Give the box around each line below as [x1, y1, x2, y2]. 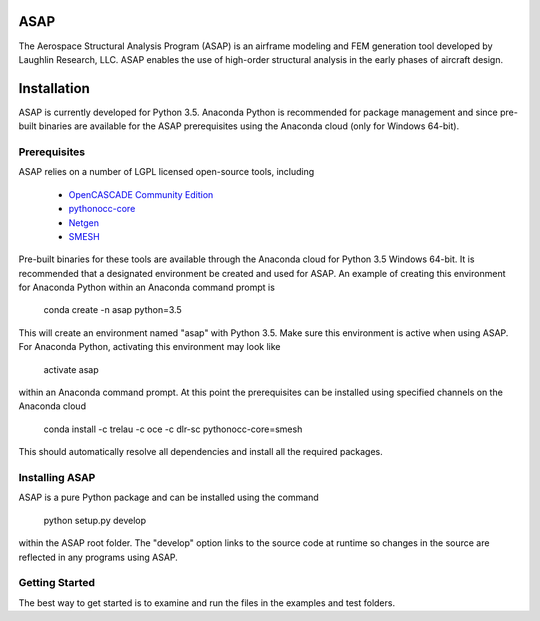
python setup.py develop [43, 514, 147, 526]
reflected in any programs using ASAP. [18, 551, 179, 563]
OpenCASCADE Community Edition [68, 188, 214, 200]
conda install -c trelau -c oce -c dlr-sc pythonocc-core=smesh [43, 423, 303, 435]
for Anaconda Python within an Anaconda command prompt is [18, 281, 275, 294]
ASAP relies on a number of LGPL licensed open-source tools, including [18, 166, 315, 178]
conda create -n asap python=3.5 [43, 304, 182, 316]
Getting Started [18, 576, 95, 590]
